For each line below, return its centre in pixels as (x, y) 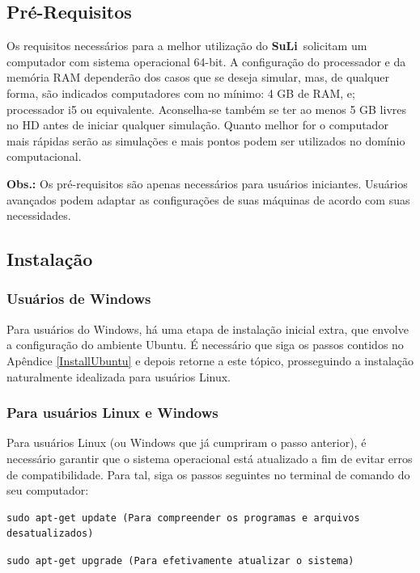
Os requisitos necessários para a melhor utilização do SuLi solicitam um (187, 46)
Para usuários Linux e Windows (112, 413)
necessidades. (39, 215)
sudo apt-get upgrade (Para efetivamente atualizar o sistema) (180, 560)
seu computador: (48, 490)
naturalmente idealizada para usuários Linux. (119, 376)
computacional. (44, 156)
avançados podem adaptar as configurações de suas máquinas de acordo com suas (208, 199)
